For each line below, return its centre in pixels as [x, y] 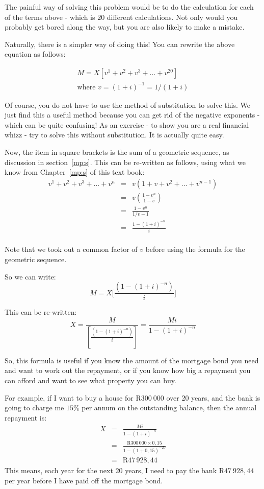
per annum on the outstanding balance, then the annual [169, 407]
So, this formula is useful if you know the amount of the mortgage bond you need [132, 360]
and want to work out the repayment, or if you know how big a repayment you [128, 370]
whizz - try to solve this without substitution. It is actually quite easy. [114, 135]
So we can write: [30, 276]
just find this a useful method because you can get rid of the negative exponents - [132, 115]
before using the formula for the [195, 249]
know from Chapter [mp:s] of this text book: [75, 172]
